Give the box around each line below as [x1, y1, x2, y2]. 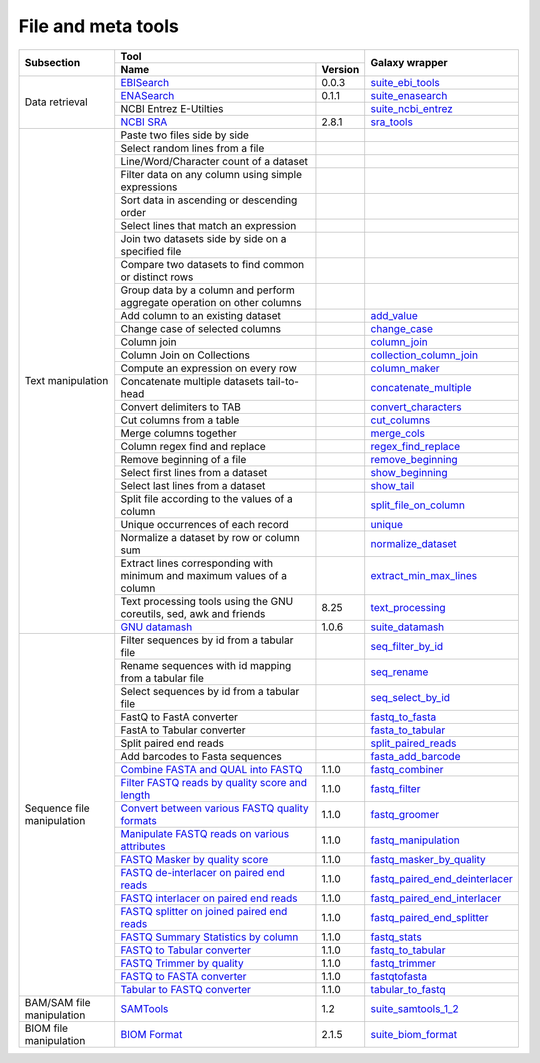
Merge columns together [120, 426, 237, 440]
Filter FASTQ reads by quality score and [120, 775, 308, 789]
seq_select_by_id [370, 690, 450, 704]
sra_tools [370, 115, 414, 129]
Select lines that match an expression [120, 218, 297, 232]
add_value [370, 308, 419, 322]
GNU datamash [120, 620, 193, 634]
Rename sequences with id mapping [120, 658, 292, 672]
